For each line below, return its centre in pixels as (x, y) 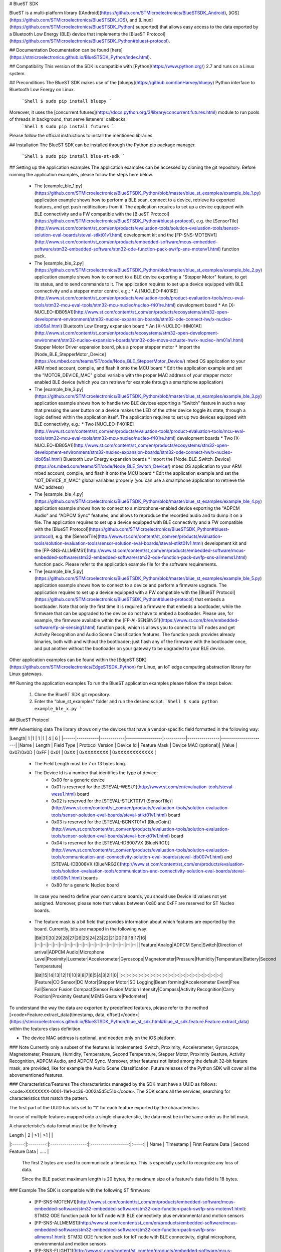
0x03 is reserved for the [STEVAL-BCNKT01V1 (99, 822)
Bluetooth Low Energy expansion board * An (109, 326)
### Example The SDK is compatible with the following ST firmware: (80, 1190)
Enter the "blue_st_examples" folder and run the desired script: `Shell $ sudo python (126, 702)
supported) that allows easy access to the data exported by (197, 27)
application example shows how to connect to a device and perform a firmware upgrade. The (131, 585)
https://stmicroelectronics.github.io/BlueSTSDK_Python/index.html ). (81, 57)
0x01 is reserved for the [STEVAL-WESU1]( (95, 787)
